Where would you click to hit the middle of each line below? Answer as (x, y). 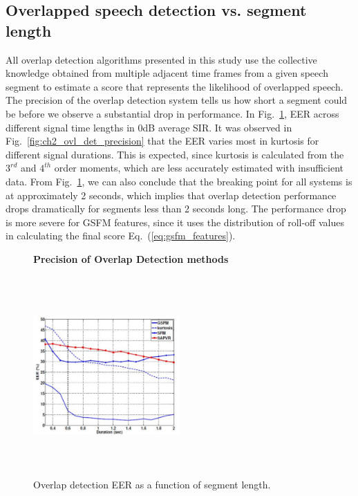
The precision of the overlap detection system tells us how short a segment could (177, 100)
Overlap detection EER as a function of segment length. (152, 485)
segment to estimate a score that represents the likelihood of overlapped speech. (175, 86)
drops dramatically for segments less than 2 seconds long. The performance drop (176, 209)
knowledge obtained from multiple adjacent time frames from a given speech (167, 73)
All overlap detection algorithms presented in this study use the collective (161, 59)
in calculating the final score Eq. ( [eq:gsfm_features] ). (121, 236)
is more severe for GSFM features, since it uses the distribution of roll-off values (175, 222)
